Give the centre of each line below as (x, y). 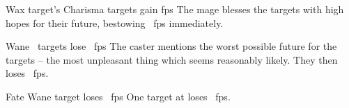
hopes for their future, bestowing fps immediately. (115, 22)
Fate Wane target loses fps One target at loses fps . (118, 96)
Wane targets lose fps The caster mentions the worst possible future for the (171, 46)
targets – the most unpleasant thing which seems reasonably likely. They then (172, 59)
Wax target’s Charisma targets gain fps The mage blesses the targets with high (175, 9)
